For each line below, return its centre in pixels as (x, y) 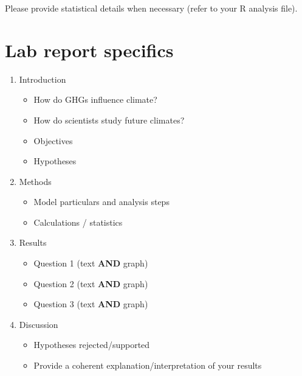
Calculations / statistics (78, 222)
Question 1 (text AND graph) (91, 263)
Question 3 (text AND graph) (91, 304)
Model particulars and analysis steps (101, 202)
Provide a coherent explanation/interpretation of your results (148, 365)
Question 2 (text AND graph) (91, 283)
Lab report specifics (89, 50)
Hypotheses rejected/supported (92, 345)
